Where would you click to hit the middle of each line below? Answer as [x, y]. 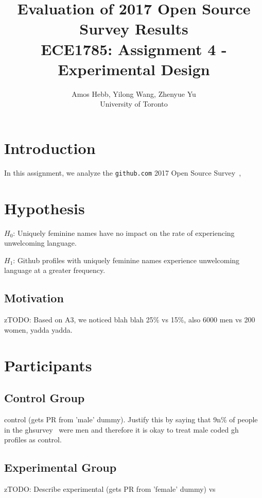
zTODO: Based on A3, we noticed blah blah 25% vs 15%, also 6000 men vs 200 [130, 320]
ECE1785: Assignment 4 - [134, 49]
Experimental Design [134, 69]
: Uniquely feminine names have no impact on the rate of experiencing [124, 233]
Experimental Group [60, 467]
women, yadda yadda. [38, 329]
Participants [48, 365]
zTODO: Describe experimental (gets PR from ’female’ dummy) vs [110, 488]
